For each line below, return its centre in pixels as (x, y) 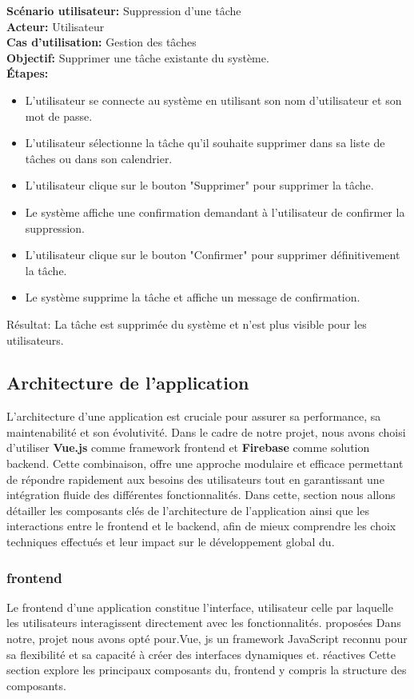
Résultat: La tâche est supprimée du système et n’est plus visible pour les (187, 324)
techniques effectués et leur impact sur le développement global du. (171, 542)
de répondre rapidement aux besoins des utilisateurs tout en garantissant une (195, 479)
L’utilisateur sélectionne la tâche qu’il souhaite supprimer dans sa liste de (205, 143)
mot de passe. (59, 116)
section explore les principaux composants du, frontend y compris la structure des (207, 670)
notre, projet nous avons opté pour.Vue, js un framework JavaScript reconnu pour (207, 639)
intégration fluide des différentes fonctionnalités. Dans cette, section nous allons (201, 495)
